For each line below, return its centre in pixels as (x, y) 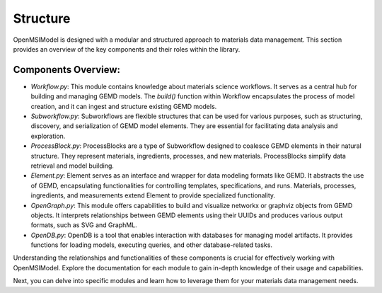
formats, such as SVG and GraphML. (84, 225)
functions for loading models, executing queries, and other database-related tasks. (151, 245)
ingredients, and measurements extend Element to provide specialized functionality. (153, 195)
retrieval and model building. (73, 166)
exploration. (48, 136)
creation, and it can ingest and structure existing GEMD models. (124, 106)
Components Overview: (66, 70)
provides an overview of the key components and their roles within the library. (127, 49)
